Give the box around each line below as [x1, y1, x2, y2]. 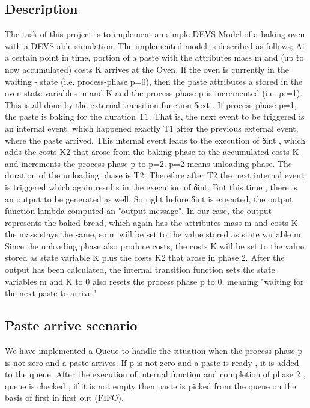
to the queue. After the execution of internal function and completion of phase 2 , [5, 368, 306, 380]
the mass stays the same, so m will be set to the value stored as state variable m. [5, 228, 303, 240]
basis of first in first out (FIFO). [5, 391, 124, 404]
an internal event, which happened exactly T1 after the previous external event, [5, 121, 299, 134]
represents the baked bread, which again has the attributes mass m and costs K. [5, 216, 300, 228]
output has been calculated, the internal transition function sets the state [5, 263, 275, 276]
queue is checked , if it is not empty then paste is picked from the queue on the [5, 379, 296, 392]
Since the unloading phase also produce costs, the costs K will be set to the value [5, 239, 304, 252]
